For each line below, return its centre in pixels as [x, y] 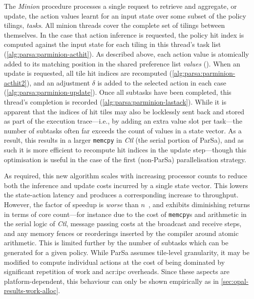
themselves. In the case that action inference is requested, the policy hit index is [124, 34]
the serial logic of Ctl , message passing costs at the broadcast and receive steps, [123, 224]
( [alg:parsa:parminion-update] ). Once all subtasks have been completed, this [118, 92]
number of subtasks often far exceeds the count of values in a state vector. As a [123, 130]
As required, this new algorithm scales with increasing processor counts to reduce [126, 176]
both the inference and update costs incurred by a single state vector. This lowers [126, 185]
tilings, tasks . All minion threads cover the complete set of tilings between [115, 25]
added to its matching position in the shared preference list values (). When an [122, 63]
